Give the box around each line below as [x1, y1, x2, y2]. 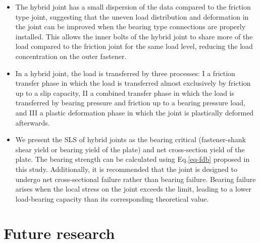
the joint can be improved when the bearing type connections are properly [15, 21, 246, 32]
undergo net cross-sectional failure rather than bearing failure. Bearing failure [15, 173, 256, 184]
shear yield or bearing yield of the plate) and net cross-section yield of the [15, 144, 245, 154]
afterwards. [15, 117, 50, 128]
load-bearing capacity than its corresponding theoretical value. [15, 193, 209, 204]
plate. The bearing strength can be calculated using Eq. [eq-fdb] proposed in [15, 154, 250, 164]
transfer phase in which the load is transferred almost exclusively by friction [15, 78, 251, 88]
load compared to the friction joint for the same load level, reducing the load [15, 41, 253, 51]
